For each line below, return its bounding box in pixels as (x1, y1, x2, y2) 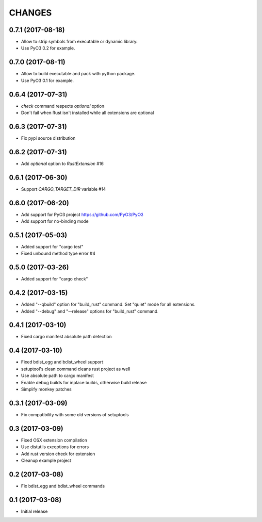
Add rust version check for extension (21, 451, 96, 457)
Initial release (21, 508, 48, 514)
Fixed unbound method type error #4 (21, 250, 96, 257)
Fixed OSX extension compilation (21, 437, 87, 443)
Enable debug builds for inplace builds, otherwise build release (21, 379, 147, 385)
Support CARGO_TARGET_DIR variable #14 (21, 186, 106, 192)
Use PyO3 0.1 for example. (21, 78, 74, 83)
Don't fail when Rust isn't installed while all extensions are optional (21, 110, 154, 116)
